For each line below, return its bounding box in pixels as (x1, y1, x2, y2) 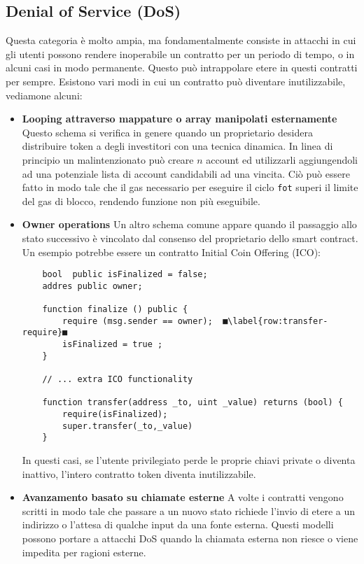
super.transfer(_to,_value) (62, 421, 193, 431)
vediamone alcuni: (6, 87, 83, 102)
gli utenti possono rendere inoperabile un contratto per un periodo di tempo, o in (6, 46, 355, 61)
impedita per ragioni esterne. (22, 544, 146, 559)
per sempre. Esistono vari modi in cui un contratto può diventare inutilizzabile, (6, 73, 346, 88)
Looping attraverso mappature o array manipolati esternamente (22, 111, 337, 126)
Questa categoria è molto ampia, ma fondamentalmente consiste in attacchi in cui (6, 33, 356, 48)
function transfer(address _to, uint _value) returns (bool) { (42, 397, 343, 408)
